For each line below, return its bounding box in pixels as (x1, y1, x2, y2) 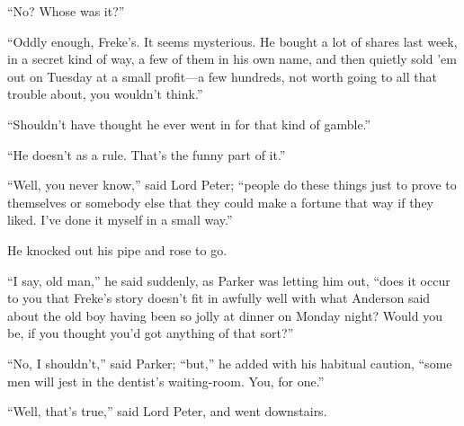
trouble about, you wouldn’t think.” (7, 84, 203, 103)
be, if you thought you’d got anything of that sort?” (7, 324, 294, 342)
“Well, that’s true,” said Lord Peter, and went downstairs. (7, 402, 327, 421)
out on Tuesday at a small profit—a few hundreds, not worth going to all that (7, 67, 437, 85)
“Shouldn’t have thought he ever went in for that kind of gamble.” (7, 114, 371, 133)
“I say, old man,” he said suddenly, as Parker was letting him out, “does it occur (7, 271, 451, 289)
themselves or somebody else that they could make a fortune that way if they (7, 192, 434, 211)
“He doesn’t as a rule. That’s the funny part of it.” (7, 145, 286, 164)
